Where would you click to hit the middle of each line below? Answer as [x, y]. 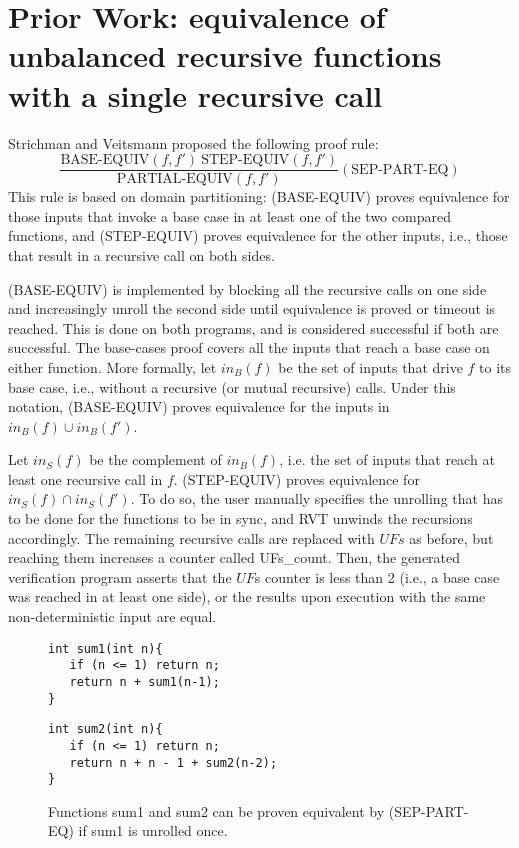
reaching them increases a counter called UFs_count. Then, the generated [234, 557]
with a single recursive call [195, 94]
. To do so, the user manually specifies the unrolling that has [316, 498]
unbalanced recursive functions [225, 55]
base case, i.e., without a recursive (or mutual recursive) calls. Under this [232, 386]
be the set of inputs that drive [370, 366]
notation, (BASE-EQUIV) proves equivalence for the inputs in [199, 406]
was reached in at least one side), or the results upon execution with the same [247, 596]
